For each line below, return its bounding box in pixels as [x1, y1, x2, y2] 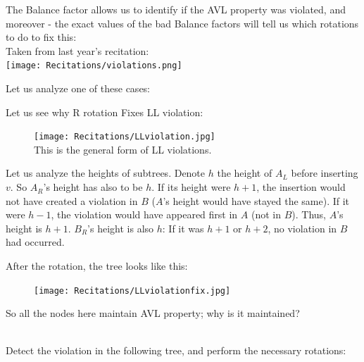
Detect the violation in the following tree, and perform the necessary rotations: [6, 343, 346, 358]
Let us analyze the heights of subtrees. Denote [6, 166, 206, 180]
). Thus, [291, 207, 326, 222]
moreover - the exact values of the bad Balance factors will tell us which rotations [6, 15, 359, 30]
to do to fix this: [6, 30, 77, 44]
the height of [217, 166, 272, 180]
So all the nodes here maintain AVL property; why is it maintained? [6, 306, 300, 320]
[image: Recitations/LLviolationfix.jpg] [34, 285, 231, 296]
